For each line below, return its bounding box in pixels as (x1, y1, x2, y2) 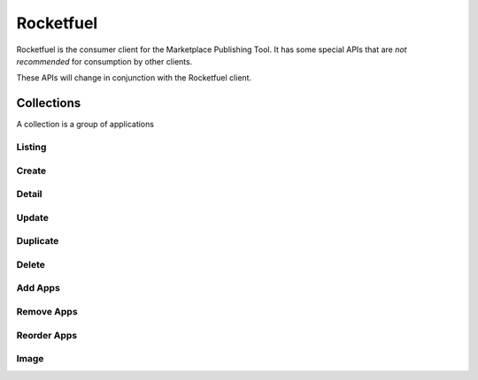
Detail (16, 188, 42, 201)
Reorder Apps (16, 329, 78, 341)
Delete (16, 258, 46, 270)
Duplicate (16, 235, 59, 247)
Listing (16, 141, 47, 153)
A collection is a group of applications (16, 119, 155, 130)
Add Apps (16, 282, 61, 294)
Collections (16, 95, 81, 110)
